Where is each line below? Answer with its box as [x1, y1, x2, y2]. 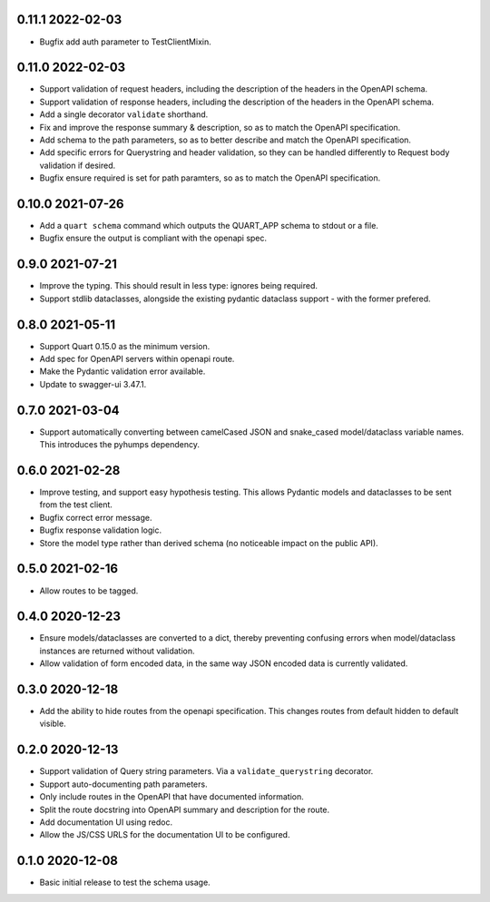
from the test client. [39, 499, 113, 510]
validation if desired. [39, 160, 116, 171]
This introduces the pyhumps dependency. [39, 439, 200, 450]
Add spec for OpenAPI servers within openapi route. [39, 354, 235, 365]
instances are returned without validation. [39, 645, 195, 656]
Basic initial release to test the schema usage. [39, 877, 211, 888]
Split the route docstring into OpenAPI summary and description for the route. [39, 804, 330, 815]
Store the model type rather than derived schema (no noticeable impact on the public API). [39, 537, 378, 548]
